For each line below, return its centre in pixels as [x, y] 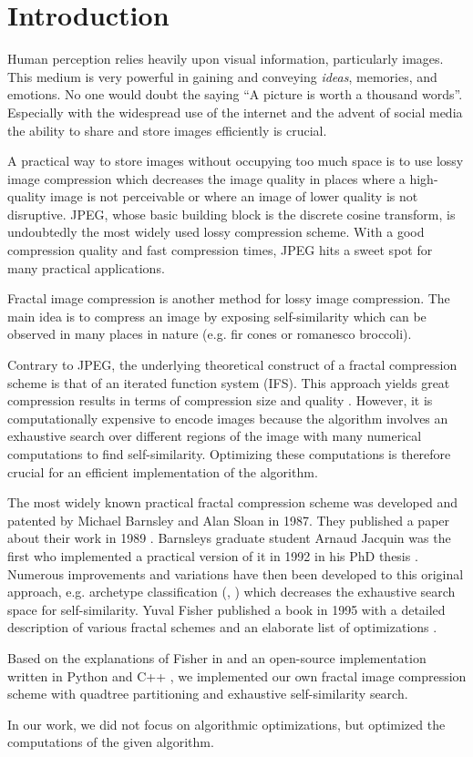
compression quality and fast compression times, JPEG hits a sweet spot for [220, 250]
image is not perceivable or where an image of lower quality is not [234, 196]
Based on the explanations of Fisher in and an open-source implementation [217, 657]
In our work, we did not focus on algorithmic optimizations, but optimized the [226, 724]
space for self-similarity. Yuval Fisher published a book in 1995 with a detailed [226, 609]
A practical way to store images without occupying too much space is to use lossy [236, 161]
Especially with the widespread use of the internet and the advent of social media [235, 112]
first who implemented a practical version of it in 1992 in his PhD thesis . [213, 555]
